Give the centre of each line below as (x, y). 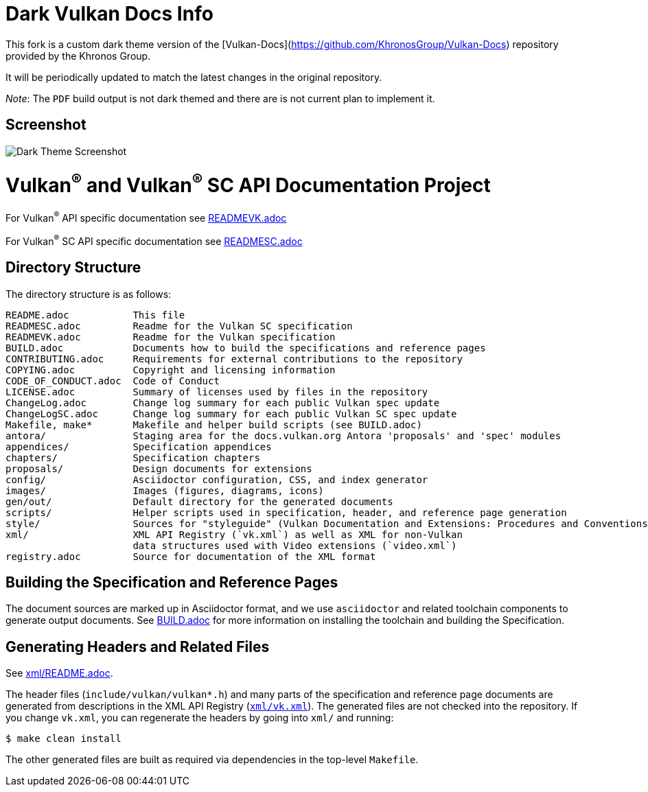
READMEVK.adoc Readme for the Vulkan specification (171, 337)
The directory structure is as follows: (89, 294)
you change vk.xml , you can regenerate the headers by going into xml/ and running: (200, 718)
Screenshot (46, 125)
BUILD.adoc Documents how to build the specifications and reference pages (246, 348)
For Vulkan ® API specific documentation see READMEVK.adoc (146, 217)
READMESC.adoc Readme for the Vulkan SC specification (179, 326)
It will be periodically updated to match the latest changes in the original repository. (194, 77)
